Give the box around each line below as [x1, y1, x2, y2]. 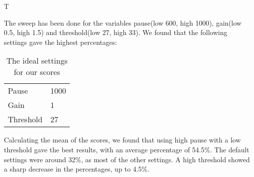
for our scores [14, 66, 60, 78]
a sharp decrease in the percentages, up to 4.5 [4, 164, 142, 174]
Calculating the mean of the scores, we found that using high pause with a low [4, 135, 241, 145]
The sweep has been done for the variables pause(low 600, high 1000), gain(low [4, 17, 242, 28]
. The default [210, 144, 250, 154]
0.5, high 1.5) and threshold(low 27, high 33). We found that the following [4, 27, 227, 37]
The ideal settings [6, 55, 68, 67]
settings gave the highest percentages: [4, 36, 117, 47]
